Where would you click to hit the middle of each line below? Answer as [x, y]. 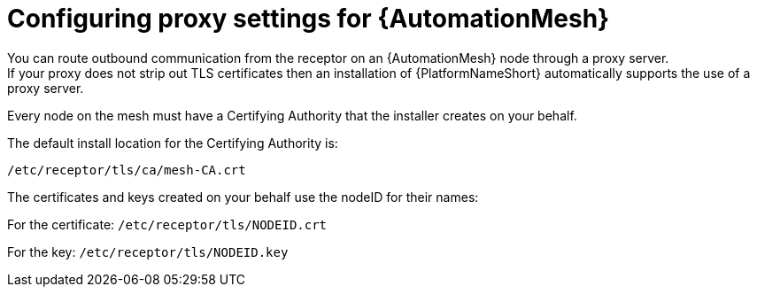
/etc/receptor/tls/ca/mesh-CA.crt [127, 170]
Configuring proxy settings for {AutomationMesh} [309, 19]
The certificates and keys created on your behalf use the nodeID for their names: [243, 197]
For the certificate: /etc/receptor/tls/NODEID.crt [167, 224]
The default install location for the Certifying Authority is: [173, 143]
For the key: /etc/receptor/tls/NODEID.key [148, 251]
